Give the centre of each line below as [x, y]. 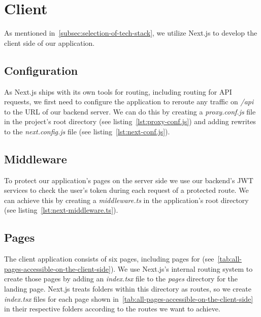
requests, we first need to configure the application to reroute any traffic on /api [129, 102]
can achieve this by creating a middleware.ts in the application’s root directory [126, 200]
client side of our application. [50, 42]
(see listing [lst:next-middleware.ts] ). [61, 210]
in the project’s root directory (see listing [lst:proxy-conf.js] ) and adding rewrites [130, 121]
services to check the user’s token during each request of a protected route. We [126, 190]
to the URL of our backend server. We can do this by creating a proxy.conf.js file [130, 111]
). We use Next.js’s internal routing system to [182, 268]
